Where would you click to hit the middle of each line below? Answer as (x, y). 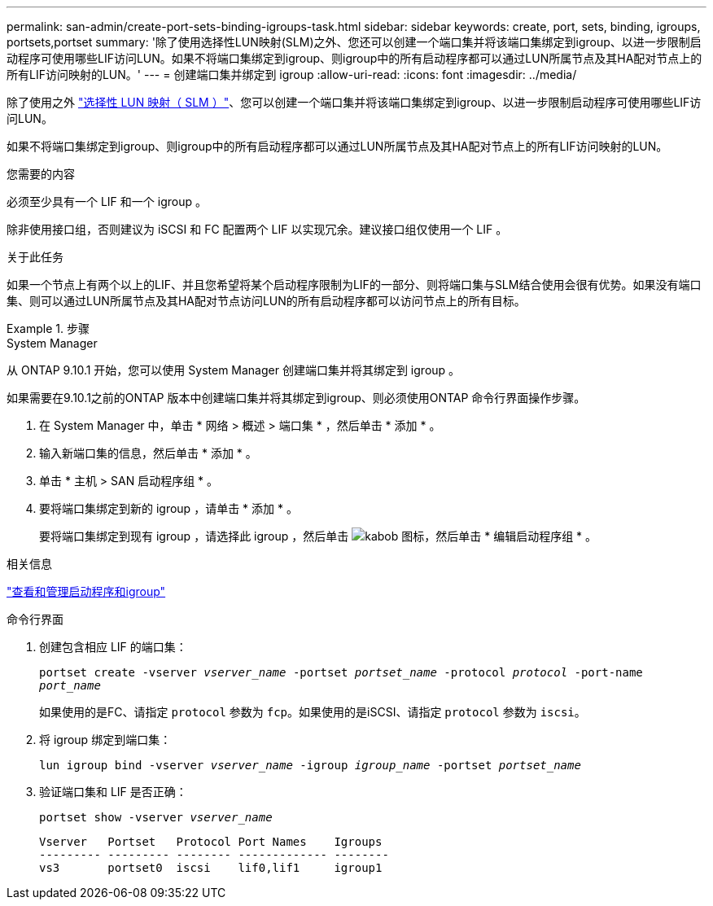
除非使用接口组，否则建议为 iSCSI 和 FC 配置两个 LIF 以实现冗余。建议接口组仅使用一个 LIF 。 (257, 229)
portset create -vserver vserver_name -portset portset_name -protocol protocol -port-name (341, 672)
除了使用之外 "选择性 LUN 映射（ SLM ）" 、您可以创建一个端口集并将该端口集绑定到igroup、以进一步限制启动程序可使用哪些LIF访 (354, 102)
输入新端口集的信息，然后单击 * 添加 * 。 (148, 453)
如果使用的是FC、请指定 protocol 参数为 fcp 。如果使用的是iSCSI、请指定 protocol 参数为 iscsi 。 (313, 712)
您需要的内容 (41, 174)
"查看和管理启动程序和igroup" (86, 591)
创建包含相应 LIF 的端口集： (113, 647)
